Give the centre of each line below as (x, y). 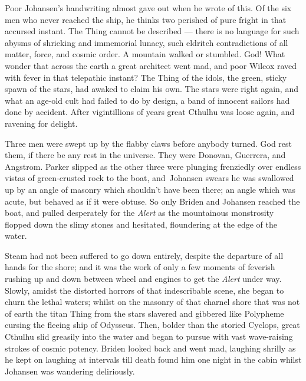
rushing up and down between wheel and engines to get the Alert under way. (143, 279)
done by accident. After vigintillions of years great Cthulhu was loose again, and (150, 112)
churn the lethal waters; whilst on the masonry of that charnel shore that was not (152, 302)
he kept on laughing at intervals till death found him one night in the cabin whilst (153, 359)
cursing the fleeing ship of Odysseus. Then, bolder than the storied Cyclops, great (152, 325)
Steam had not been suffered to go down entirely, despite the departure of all (144, 255)
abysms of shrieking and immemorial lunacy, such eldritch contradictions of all (147, 42)
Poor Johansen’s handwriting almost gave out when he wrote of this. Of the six (148, 8)
